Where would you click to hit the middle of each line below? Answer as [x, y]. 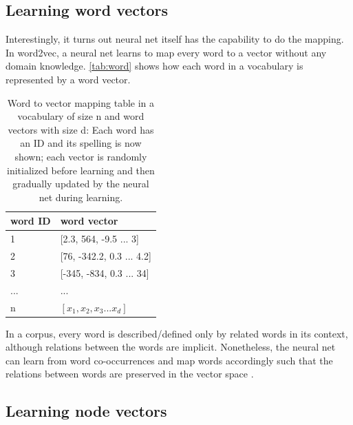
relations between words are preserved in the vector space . [130, 374]
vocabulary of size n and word [81, 116]
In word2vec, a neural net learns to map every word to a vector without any [166, 52]
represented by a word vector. [68, 79]
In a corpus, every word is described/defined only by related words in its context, [177, 333]
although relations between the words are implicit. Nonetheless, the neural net [171, 347]
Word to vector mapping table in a [81, 102]
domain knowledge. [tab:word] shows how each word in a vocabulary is [154, 66]
